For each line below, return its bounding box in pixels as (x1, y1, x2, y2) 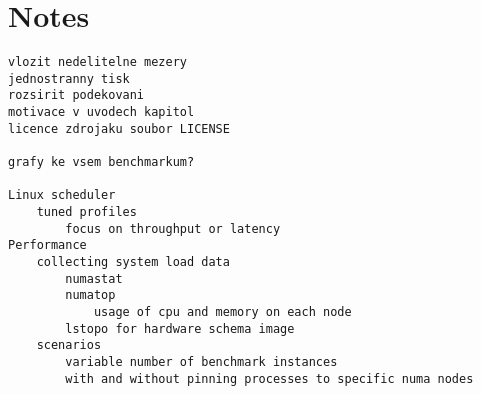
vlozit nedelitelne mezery (8, 55, 187, 70)
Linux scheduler (8, 188, 116, 203)
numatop (65, 288, 116, 303)
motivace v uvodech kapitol (8, 105, 195, 120)
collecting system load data (36, 255, 230, 269)
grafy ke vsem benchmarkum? (8, 155, 195, 170)
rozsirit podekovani (8, 88, 145, 103)
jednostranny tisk (8, 71, 130, 86)
